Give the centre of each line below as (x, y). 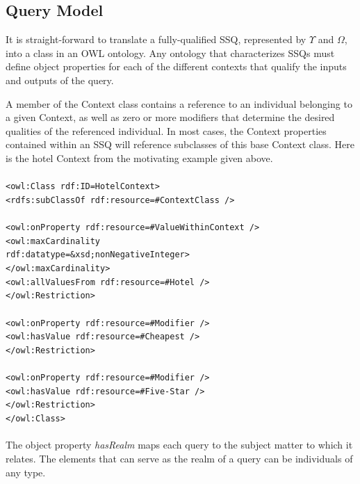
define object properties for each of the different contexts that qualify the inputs (176, 66)
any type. (26, 472)
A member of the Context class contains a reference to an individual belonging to (179, 103)
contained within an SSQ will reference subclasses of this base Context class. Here (180, 144)
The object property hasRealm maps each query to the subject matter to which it (179, 445)
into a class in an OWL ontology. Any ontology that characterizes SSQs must (170, 53)
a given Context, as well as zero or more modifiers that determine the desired (170, 117)
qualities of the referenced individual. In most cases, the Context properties (166, 130)
